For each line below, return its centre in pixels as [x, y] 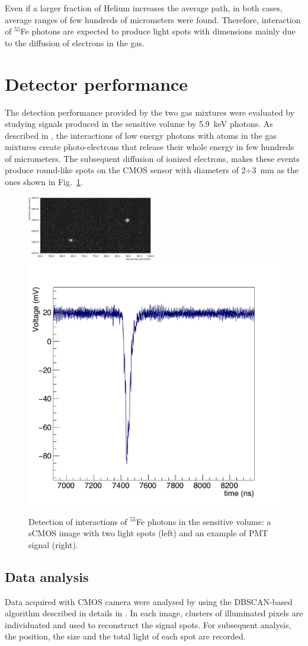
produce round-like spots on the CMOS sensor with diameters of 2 [125, 170]
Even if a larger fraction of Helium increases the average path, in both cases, [144, 8]
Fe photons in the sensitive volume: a [204, 521]
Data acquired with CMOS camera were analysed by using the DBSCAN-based [149, 601]
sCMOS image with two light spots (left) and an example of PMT [148, 533]
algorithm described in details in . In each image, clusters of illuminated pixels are [154, 613]
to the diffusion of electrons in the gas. [75, 42]
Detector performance [97, 83]
